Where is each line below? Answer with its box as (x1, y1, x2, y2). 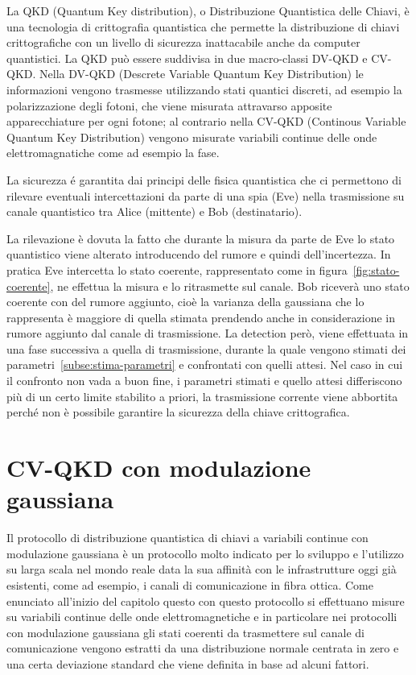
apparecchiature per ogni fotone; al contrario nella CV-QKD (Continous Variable (6, 113, 406, 130)
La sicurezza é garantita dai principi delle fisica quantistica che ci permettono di (6, 171, 402, 188)
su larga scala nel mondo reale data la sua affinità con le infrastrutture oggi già (6, 561, 397, 578)
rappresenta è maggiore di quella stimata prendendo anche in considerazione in (6, 309, 396, 325)
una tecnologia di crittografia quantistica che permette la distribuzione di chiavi (6, 18, 400, 35)
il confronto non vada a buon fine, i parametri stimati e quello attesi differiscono (6, 372, 402, 389)
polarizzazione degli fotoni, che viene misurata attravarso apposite (6, 97, 332, 114)
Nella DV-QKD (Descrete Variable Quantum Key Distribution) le (39, 65, 364, 82)
